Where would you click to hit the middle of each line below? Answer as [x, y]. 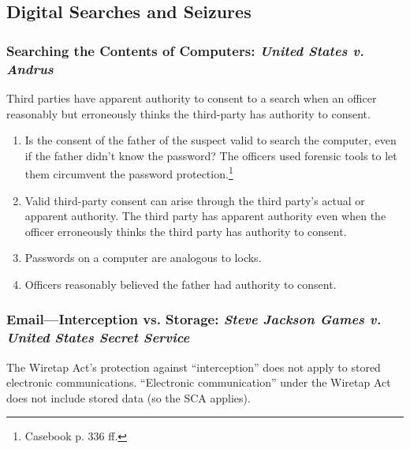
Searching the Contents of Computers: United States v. [185, 50]
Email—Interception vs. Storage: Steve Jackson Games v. [194, 319]
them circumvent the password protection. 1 [129, 172]
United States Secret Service [98, 337]
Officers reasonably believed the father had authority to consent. [181, 284]
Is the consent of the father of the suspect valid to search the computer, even [211, 140]
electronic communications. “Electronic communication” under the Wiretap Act [199, 382]
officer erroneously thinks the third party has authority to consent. [186, 231]
